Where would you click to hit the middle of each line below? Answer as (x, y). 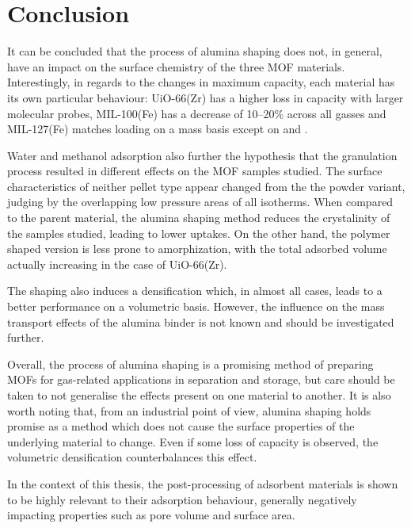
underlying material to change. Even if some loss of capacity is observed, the (193, 441)
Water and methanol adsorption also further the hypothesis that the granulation (202, 155)
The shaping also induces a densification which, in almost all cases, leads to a (195, 291)
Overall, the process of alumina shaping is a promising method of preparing (190, 363)
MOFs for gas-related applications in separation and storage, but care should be (201, 379)
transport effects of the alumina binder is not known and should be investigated (201, 321)
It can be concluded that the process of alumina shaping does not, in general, (195, 51)
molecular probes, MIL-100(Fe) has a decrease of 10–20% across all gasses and (197, 113)
